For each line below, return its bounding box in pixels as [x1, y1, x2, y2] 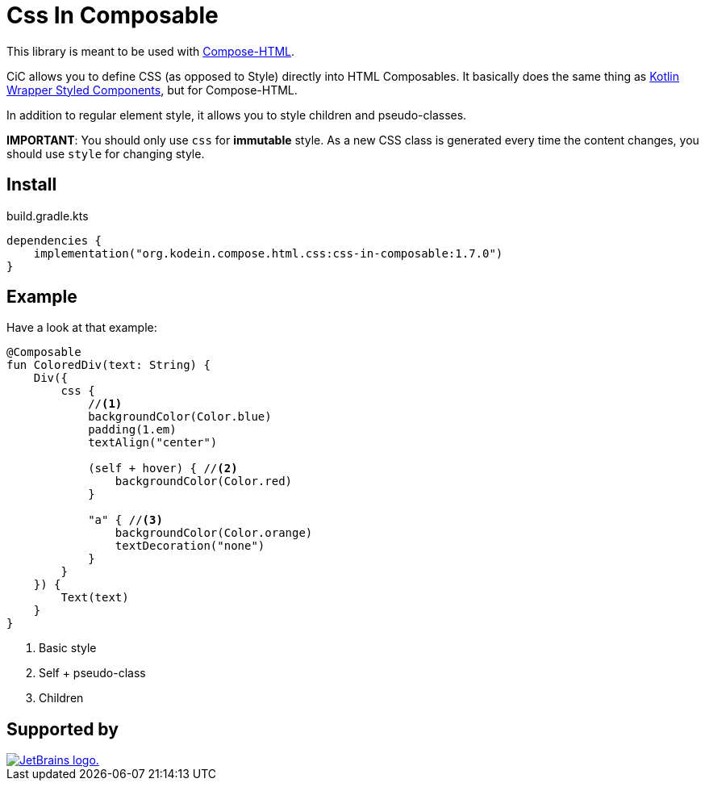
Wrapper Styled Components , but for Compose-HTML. [6, 82, 298, 97]
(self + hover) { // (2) [88, 462, 238, 475]
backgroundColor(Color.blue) [88, 410, 272, 424]
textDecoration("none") [115, 539, 265, 553]
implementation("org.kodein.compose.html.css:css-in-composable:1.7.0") [33, 246, 503, 260]
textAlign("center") [88, 436, 218, 450]
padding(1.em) [88, 423, 177, 437]
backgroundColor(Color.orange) [115, 526, 313, 540]
